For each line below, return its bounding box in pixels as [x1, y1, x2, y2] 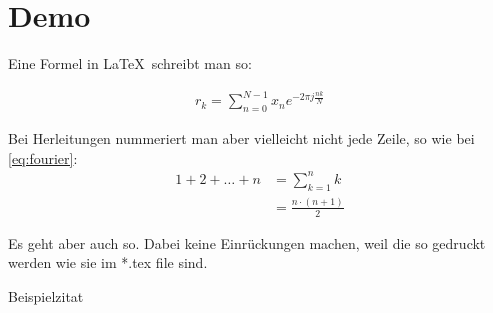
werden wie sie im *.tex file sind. [8, 252, 208, 273]
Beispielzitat [8, 285, 84, 306]
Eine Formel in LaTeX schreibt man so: [8, 53, 252, 74]
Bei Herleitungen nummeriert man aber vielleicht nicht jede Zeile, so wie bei [8, 128, 475, 149]
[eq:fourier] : [8, 147, 78, 168]
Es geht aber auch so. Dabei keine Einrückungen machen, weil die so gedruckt [8, 232, 486, 253]
